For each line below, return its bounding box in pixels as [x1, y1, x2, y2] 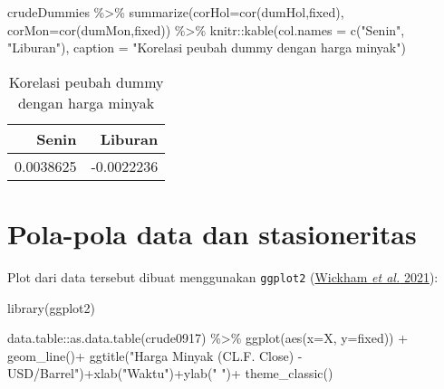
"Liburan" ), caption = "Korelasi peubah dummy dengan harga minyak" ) [7, 38, 406, 57]
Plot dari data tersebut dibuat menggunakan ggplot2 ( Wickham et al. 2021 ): [7, 267, 439, 286]
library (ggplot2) [7, 298, 95, 317]
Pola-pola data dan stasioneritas [7, 214, 417, 251]
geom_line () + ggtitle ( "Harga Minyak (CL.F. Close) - [7, 346, 303, 365]
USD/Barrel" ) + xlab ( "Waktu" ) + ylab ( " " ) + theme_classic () [7, 364, 333, 383]
